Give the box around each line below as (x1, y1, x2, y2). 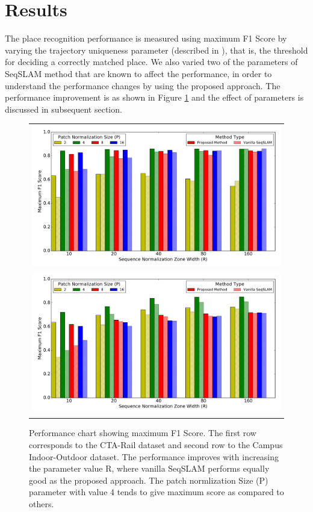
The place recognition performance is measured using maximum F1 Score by (5, 32, 287, 45)
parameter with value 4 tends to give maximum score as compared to (29, 485, 284, 498)
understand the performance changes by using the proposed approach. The (5, 79, 280, 92)
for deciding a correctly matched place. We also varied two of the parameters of (5, 55, 298, 68)
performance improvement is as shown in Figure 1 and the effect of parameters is (5, 91, 304, 104)
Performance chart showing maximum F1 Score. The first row (29, 426, 256, 439)
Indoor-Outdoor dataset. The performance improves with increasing (29, 450, 279, 463)
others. (29, 497, 54, 510)
